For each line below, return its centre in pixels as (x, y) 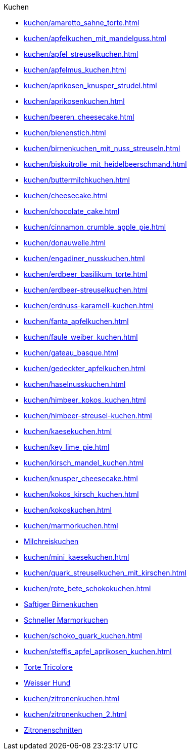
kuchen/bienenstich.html (65, 133)
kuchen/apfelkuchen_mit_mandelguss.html (95, 38)
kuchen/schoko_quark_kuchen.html (83, 636)
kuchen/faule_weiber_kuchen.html (81, 337)
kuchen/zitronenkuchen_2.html (75, 714)
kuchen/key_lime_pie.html (67, 447)
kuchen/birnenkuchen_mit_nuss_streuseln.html (102, 148)
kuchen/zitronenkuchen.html (71, 698)
